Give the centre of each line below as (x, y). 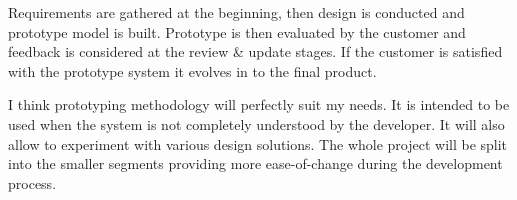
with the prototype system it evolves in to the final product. (192, 70)
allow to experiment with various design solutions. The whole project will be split (258, 143)
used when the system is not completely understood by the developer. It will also (256, 123)
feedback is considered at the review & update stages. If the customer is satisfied (255, 51)
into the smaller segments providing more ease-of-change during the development (255, 163)
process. (32, 182)
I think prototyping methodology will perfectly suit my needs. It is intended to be (259, 104)
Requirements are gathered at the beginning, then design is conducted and (236, 12)
